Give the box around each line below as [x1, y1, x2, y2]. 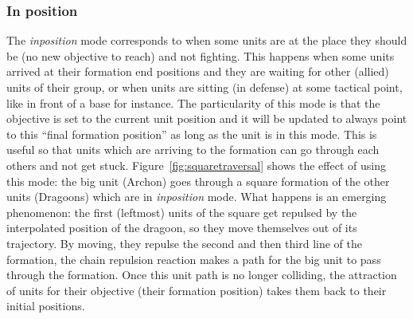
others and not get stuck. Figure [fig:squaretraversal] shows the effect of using [6, 156, 386, 173]
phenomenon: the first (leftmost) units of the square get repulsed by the [6, 203, 357, 220]
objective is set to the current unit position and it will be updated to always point [6, 110, 407, 127]
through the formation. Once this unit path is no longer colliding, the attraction [6, 266, 397, 283]
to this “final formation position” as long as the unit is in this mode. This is [6, 125, 377, 142]
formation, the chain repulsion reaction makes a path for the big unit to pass [6, 250, 381, 267]
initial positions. [6, 297, 85, 314]
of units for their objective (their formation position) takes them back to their [6, 282, 387, 298]
